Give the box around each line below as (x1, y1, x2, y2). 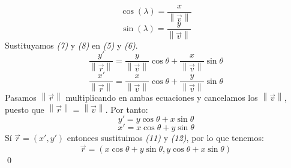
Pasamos (5, 91, 37, 104)
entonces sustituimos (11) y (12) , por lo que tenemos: (67, 131, 264, 144)
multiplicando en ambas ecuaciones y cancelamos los (65, 91, 258, 104)
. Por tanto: (105, 103, 148, 115)
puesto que (5, 103, 44, 115)
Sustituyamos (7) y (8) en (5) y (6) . (5, 38, 138, 51)
